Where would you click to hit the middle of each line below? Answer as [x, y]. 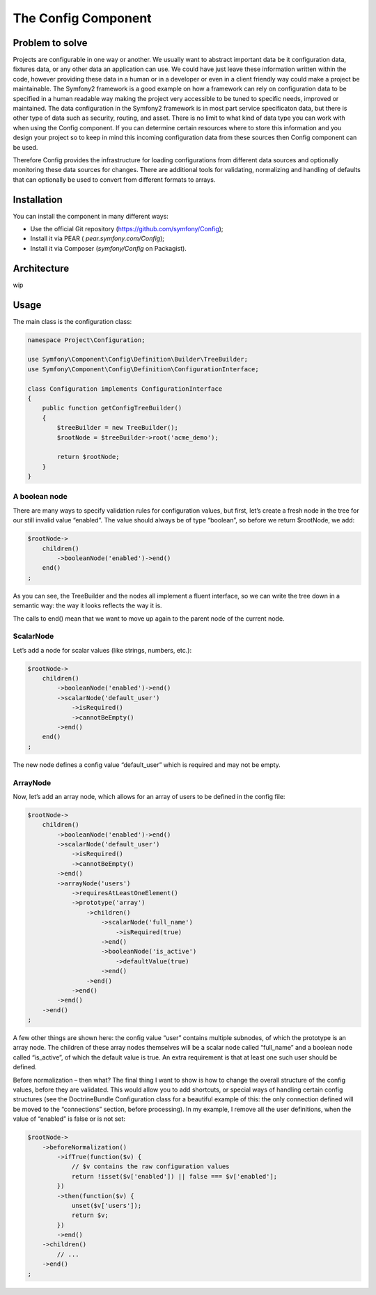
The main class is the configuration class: [72, 321]
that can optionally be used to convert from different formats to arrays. [114, 179]
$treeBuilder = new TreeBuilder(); [118, 428]
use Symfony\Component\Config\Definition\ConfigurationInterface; [143, 369]
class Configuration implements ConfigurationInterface [125, 389]
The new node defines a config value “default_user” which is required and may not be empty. [147, 765]
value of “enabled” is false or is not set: [69, 1119]
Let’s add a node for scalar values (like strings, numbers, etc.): [102, 650]
